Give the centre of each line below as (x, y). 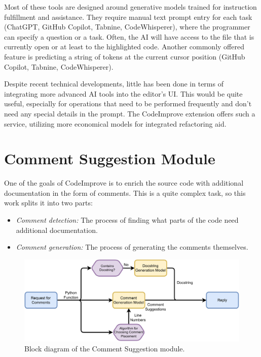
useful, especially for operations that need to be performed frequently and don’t (128, 103)
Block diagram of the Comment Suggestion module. (105, 349)
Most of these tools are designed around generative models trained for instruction (130, 7)
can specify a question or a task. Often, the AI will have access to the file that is (129, 36)
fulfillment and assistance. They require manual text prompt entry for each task (128, 17)
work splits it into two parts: (48, 203)
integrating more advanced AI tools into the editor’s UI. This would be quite (123, 93)
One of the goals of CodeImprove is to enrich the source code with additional (124, 183)
